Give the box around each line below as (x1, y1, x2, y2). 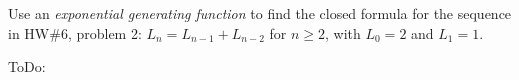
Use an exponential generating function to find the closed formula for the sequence (8, 3, 512, 23)
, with (325, 22, 361, 43)
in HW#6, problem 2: (8, 22, 142, 43)
